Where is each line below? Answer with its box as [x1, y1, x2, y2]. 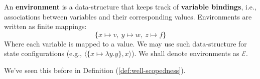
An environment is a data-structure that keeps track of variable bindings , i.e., [4, 1, 256, 11]
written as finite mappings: [4, 21, 87, 31]
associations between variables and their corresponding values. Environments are [4, 11, 252, 21]
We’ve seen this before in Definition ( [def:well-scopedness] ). [4, 64, 186, 75]
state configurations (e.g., [4, 48, 82, 58]
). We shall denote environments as [132, 48, 239, 58]
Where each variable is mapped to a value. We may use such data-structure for [4, 38, 247, 48]
